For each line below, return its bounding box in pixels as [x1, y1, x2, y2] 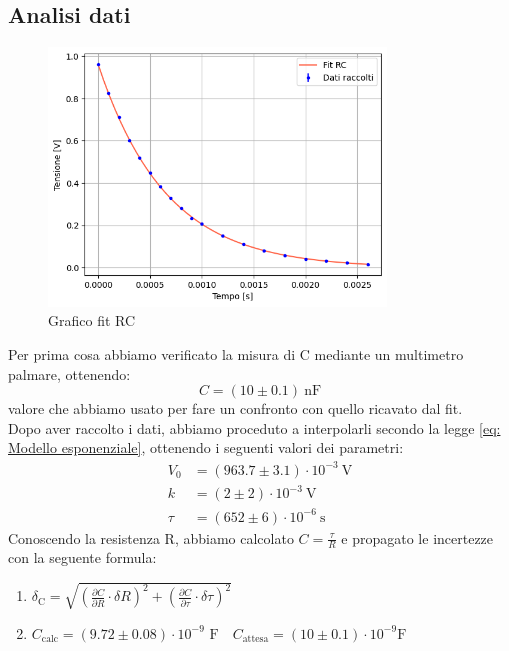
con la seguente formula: [8, 547, 157, 568]
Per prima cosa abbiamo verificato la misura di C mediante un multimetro [8, 344, 464, 365]
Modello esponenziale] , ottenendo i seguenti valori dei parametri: [8, 437, 404, 458]
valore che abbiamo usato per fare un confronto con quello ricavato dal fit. [8, 398, 463, 419]
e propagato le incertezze [341, 527, 494, 548]
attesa [242, 634, 269, 644]
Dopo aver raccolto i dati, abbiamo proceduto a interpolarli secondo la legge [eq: [8, 417, 501, 438]
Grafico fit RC [48, 310, 136, 331]
